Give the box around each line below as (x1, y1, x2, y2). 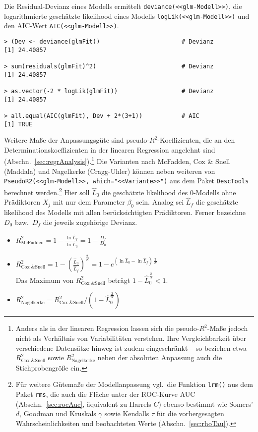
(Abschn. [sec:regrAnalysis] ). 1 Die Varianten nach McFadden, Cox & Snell (4, 155, 230, 166)
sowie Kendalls (104, 408, 149, 419)
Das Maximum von (15, 274, 73, 285)
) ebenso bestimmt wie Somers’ (158, 398, 253, 409)
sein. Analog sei (136, 197, 184, 207)
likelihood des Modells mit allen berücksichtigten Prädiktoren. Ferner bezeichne (4, 207, 246, 217)
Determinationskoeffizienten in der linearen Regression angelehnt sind (4, 144, 215, 155)
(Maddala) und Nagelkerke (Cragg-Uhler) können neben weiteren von (4, 165, 215, 176)
